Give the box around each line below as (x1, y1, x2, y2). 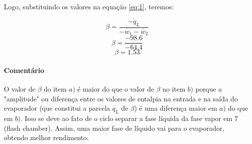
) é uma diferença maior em (134, 103, 217, 113)
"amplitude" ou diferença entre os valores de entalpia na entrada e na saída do (4, 93, 238, 103)
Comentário (4, 65, 45, 75)
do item (44, 83, 67, 94)
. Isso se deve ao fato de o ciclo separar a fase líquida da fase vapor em (21, 113, 232, 123)
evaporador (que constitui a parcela (4, 103, 110, 113)
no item (162, 83, 185, 94)
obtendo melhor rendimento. (4, 132, 89, 143)
